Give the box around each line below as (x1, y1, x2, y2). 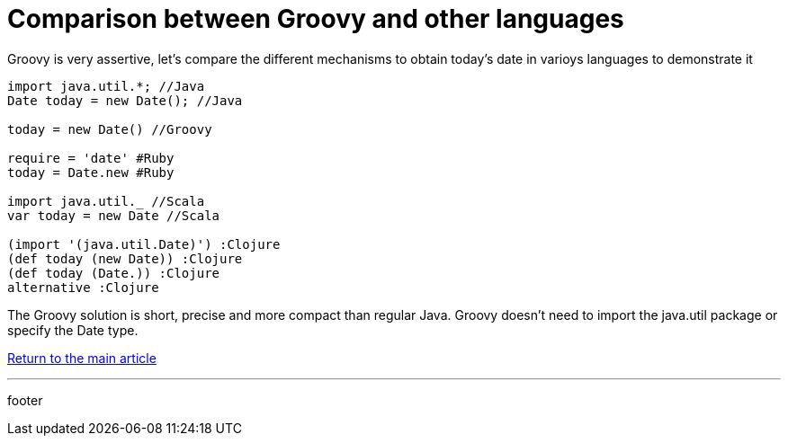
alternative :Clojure (7, 279, 159, 295)
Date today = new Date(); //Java (7, 93, 243, 108)
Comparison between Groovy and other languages (7, 4, 624, 34)
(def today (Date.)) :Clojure (7, 265, 220, 280)
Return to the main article (7, 350, 157, 366)
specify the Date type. (7, 322, 139, 338)
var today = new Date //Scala (7, 208, 220, 223)
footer (7, 392, 43, 408)
